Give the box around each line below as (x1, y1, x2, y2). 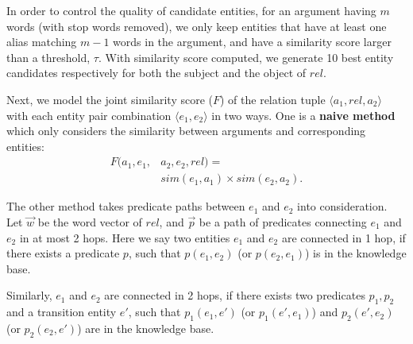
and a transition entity (6, 303, 117, 320)
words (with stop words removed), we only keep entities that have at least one (6, 17, 387, 34)
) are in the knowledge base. (77, 319, 214, 336)
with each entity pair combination (6, 106, 172, 123)
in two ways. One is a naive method (211, 106, 396, 123)
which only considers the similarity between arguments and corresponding (6, 122, 366, 139)
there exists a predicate (6, 245, 120, 261)
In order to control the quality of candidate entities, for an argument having (6, 2, 376, 18)
